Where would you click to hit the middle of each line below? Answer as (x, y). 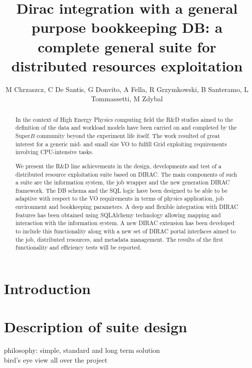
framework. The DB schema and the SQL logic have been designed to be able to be (121, 190)
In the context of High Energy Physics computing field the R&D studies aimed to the (124, 119)
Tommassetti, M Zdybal (127, 99)
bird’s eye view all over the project (56, 359)
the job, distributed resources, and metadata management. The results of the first (119, 239)
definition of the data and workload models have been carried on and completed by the (126, 127)
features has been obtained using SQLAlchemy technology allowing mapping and (118, 215)
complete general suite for (127, 46)
